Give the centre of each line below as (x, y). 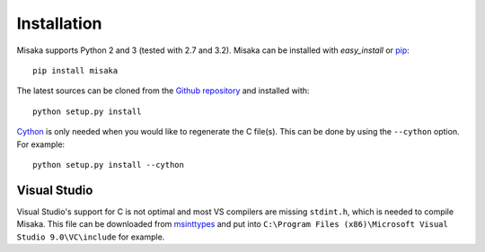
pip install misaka (75, 70)
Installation (59, 23)
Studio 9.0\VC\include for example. (91, 237)
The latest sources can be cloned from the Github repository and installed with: (163, 91)
